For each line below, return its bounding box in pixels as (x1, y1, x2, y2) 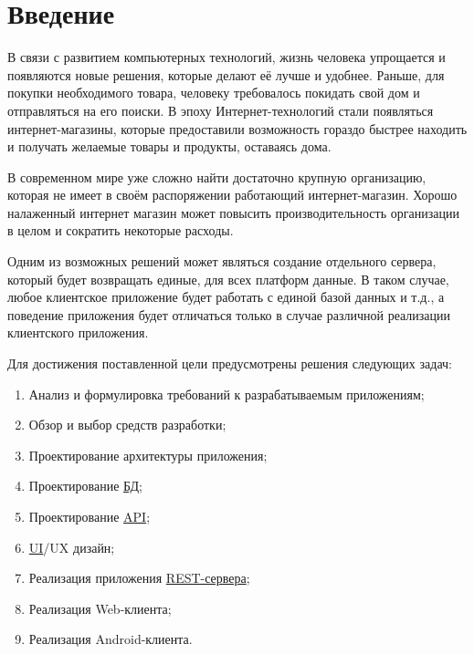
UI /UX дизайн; (28, 537, 115, 556)
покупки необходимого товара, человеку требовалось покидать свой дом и (7, 83, 420, 102)
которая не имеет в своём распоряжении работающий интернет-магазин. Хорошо (7, 185, 458, 204)
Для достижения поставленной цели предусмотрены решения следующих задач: (7, 354, 452, 373)
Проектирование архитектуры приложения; (28, 445, 268, 464)
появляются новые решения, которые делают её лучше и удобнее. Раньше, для (7, 65, 445, 84)
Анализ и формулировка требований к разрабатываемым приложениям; (28, 384, 425, 403)
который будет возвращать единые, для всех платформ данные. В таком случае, (7, 269, 449, 288)
